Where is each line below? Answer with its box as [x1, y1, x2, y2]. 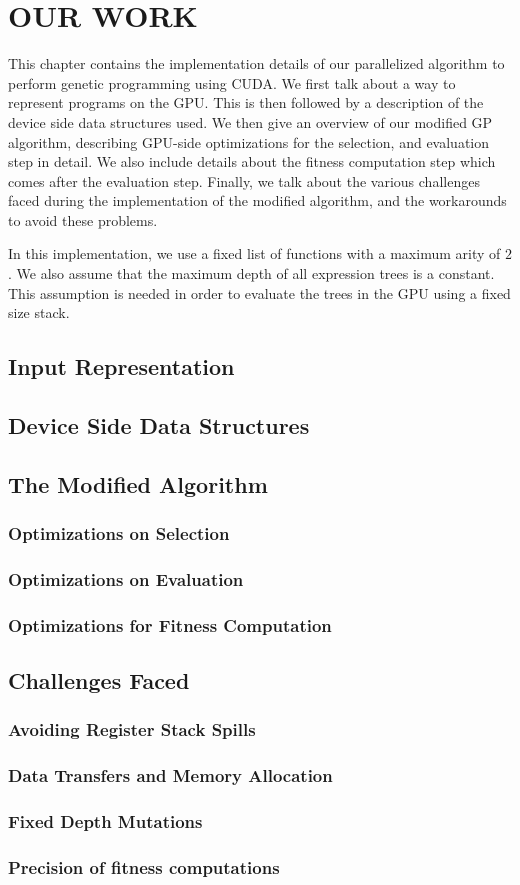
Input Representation [8, 351, 235, 382]
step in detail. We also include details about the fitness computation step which [8, 151, 496, 172]
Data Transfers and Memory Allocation [8, 763, 333, 788]
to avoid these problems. [8, 209, 158, 230]
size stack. [8, 302, 70, 323]
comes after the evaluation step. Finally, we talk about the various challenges [8, 170, 480, 191]
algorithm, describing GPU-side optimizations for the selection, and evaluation [8, 131, 490, 152]
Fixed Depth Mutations [8, 809, 203, 834]
